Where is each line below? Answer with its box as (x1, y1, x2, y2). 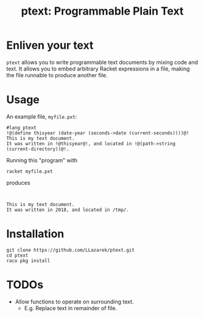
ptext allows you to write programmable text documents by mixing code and (6, 58, 199, 66)
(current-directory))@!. (6, 146, 69, 152)
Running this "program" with (6, 156, 78, 164)
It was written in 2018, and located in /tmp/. (6, 207, 130, 213)
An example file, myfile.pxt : (6, 112, 77, 120)
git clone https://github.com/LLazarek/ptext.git (6, 247, 135, 253)
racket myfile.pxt (6, 168, 53, 175)
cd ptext (6, 252, 29, 258)
